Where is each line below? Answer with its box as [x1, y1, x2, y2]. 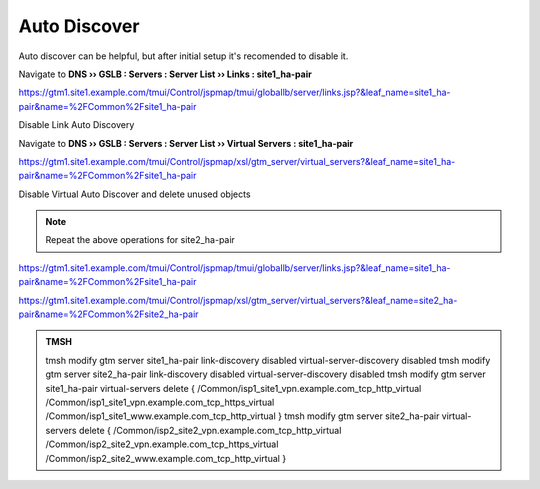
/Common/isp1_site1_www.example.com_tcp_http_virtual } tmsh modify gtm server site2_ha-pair [45, 410, 440, 422]
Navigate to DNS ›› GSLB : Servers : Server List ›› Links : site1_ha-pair [18, 68, 312, 80]
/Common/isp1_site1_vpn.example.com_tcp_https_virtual [45, 396, 275, 408]
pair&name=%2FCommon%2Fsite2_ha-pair [18, 308, 199, 320]
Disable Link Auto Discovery [18, 119, 135, 131]
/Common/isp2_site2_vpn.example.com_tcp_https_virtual [45, 438, 279, 450]
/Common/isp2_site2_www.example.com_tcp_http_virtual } [45, 452, 287, 464]
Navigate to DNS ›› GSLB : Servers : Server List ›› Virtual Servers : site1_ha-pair [18, 137, 354, 149]
